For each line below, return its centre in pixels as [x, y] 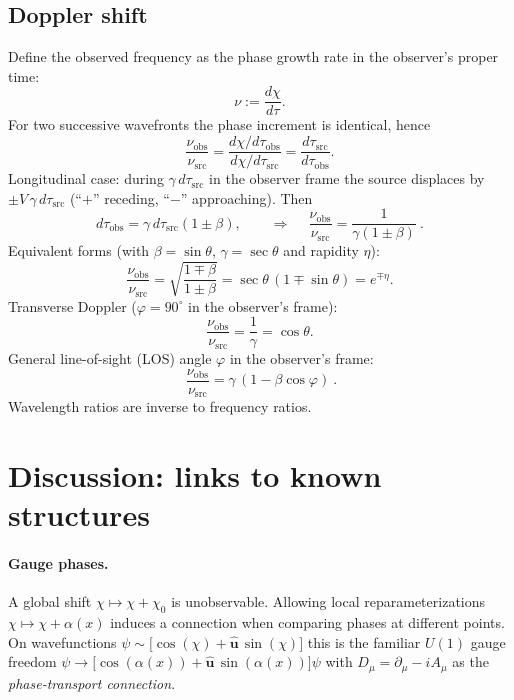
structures [79, 514]
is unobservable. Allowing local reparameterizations [328, 601]
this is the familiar [364, 641]
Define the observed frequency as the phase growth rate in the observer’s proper [253, 56]
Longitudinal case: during [86, 178]
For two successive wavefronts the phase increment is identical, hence [219, 124]
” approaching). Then [246, 197]
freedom [32, 661]
